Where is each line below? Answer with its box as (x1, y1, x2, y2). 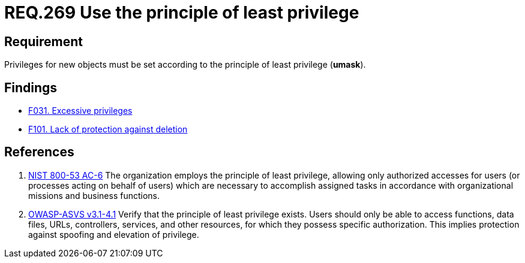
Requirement (4, 34, 83, 49)
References (4, 144, 74, 160)
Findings (4, 80, 58, 95)
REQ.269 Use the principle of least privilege (4, 2, 359, 23)
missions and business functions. (28, 190, 160, 201)
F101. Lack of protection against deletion (28, 124, 188, 135)
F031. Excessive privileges (28, 105, 133, 116)
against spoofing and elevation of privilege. (28, 229, 199, 240)
